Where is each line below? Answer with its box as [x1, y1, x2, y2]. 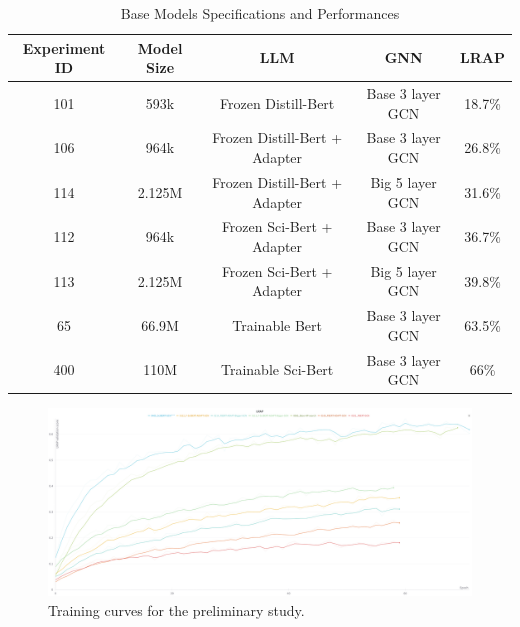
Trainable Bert [232, 315, 323, 336]
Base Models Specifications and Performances [120, 3, 400, 23]
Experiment [22, 37, 106, 58]
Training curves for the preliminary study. [48, 599, 305, 620]
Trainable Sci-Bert [221, 359, 334, 380]
